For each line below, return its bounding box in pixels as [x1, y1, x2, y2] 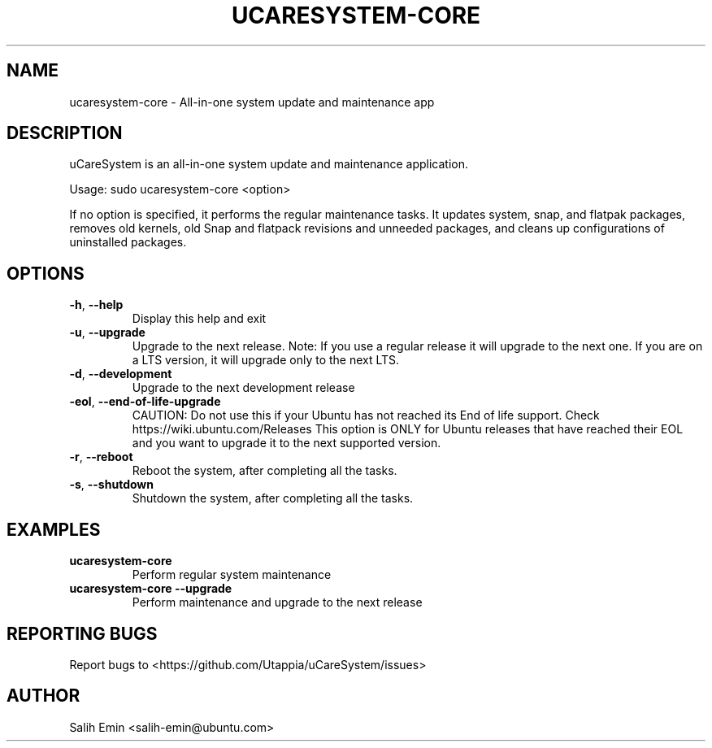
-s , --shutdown [69, 477, 154, 492]
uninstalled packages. [69, 235, 187, 250]
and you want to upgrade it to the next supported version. [132, 436, 441, 450]
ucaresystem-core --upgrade [69, 581, 232, 596]
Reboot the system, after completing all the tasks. [132, 463, 397, 478]
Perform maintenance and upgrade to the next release [132, 595, 423, 610]
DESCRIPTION [7, 123, 123, 144]
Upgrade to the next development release [132, 381, 355, 395]
